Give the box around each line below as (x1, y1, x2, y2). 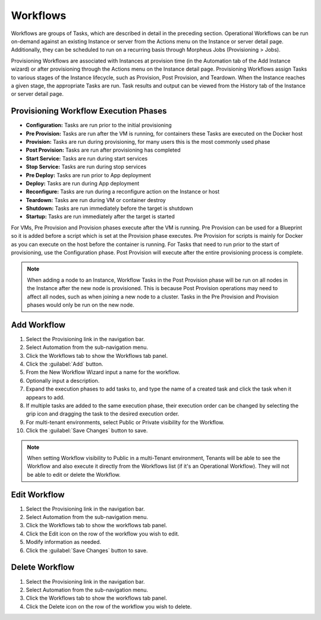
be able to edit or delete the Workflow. (27, 471, 121, 478)
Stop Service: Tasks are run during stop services (26, 163, 147, 171)
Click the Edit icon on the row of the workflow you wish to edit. (26, 530, 180, 537)
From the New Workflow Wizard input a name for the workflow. (26, 369, 180, 376)
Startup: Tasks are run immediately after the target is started (26, 213, 175, 220)
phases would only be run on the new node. (27, 301, 135, 309)
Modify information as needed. (26, 539, 102, 546)
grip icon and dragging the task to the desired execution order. (26, 410, 180, 417)
